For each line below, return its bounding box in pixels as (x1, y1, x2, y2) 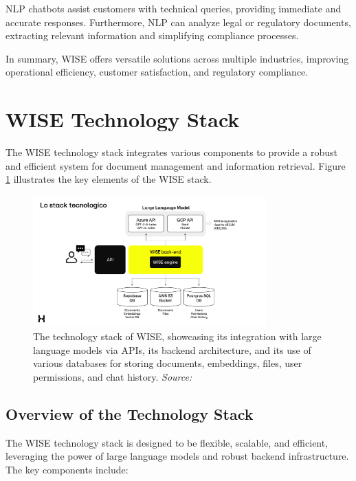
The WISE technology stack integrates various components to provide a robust (5, 145, 337, 159)
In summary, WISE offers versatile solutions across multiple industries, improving (5, 51, 349, 65)
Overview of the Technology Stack (5, 403, 254, 424)
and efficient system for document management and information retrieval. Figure (5, 158, 346, 172)
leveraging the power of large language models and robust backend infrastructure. (5, 449, 349, 463)
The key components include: (5, 462, 129, 476)
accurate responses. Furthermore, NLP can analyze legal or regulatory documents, (5, 14, 351, 29)
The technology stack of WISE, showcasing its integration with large (33, 328, 322, 343)
